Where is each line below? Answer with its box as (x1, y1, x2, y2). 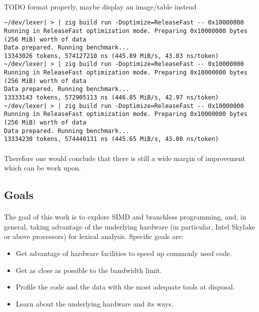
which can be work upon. (4, 162, 81, 173)
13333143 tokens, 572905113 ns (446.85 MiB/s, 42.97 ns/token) (4, 94, 219, 101)
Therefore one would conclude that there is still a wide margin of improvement (4, 152, 245, 163)
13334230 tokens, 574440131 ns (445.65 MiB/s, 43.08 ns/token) (4, 135, 219, 143)
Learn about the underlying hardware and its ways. (15, 298, 173, 308)
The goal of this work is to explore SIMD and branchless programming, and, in (4, 211, 246, 222)
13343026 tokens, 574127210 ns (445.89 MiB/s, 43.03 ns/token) (4, 52, 219, 59)
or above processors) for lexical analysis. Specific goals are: (4, 231, 183, 241)
